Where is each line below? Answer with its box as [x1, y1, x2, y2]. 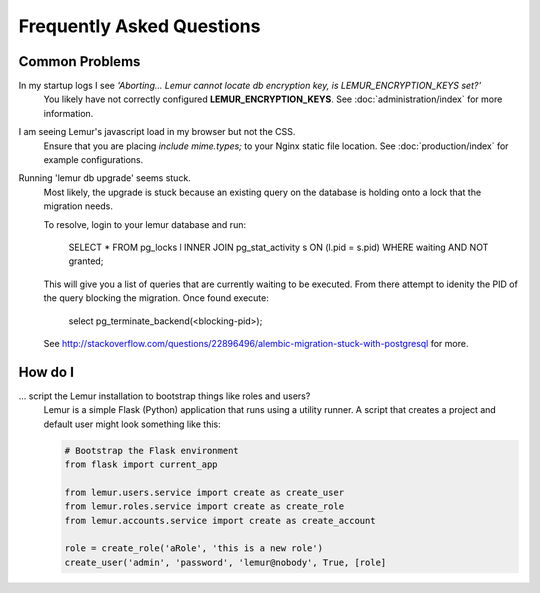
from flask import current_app [64, 458, 219, 470]
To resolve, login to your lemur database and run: [43, 218, 247, 230]
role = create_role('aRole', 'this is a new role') [64, 543, 324, 554]
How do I [18, 363, 75, 380]
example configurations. [43, 154, 144, 166]
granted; [68, 255, 104, 267]
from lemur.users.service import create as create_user [64, 486, 345, 498]
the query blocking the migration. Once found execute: [43, 292, 269, 304]
